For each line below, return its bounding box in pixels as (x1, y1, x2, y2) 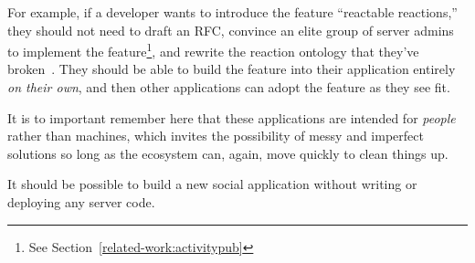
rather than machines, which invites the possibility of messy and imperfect (7, 126, 424, 145)
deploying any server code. (7, 193, 155, 211)
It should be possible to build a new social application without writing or (7, 174, 417, 194)
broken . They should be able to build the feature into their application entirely (7, 59, 456, 79)
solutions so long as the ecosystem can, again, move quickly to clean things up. (7, 143, 449, 163)
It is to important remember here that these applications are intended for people (7, 108, 456, 127)
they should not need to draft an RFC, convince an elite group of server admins (7, 20, 454, 39)
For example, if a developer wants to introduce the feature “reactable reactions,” (7, 3, 458, 21)
